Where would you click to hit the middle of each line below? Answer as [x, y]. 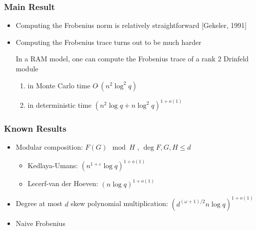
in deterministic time [60, 105]
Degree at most [39, 203]
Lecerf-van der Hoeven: [63, 183]
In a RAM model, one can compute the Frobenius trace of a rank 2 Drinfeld [132, 59]
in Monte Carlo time [59, 85]
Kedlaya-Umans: [53, 165]
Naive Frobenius [40, 223]
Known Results [35, 128]
